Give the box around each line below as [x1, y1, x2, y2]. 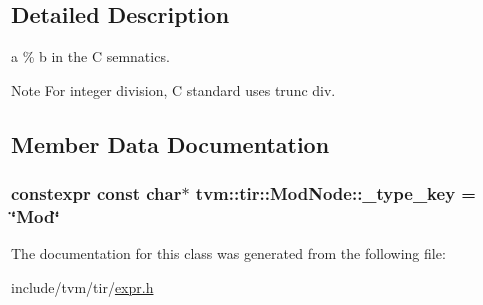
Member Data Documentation [11, 128, 330, 159]
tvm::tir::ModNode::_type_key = [195, 181, 476, 206]
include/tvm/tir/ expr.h [11, 276, 154, 297]
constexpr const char [11, 181, 182, 206]
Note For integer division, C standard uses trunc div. [11, 79, 336, 100]
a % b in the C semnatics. [11, 46, 170, 67]
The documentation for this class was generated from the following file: [11, 243, 446, 264]
